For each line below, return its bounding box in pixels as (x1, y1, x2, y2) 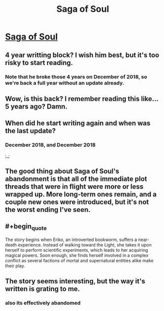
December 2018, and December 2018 (5, 141, 96, 148)
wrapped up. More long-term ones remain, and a (5, 190, 157, 198)
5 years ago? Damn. (5, 102, 68, 110)
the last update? (5, 127, 56, 135)
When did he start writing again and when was (5, 119, 151, 128)
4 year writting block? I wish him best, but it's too (5, 51, 160, 59)
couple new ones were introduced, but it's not (5, 198, 149, 206)
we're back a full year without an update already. (5, 79, 125, 86)
